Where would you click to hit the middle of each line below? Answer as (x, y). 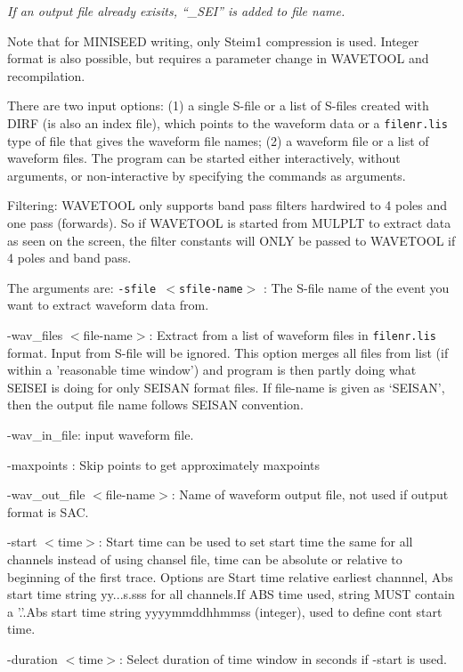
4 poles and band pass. (69, 258)
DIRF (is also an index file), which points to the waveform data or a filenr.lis (227, 122)
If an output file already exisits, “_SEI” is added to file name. (176, 11)
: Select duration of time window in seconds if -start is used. (283, 659)
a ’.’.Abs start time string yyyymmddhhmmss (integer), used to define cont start (225, 611)
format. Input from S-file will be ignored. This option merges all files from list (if (228, 352)
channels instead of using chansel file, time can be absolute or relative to (205, 559)
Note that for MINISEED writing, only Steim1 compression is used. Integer (213, 40)
